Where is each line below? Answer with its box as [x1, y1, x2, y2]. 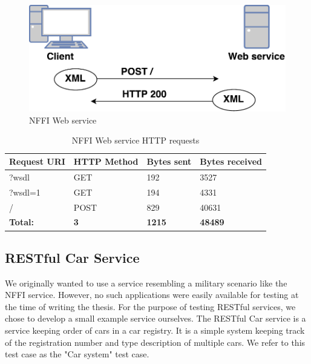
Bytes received [200, 155, 263, 168]
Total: [9, 216, 34, 228]
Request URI [9, 155, 65, 168]
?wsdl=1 [9, 185, 41, 198]
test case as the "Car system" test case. [5, 348, 149, 360]
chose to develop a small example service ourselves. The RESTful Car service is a [5, 312, 306, 325]
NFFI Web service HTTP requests [71, 134, 200, 147]
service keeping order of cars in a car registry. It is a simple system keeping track [5, 324, 305, 337]
